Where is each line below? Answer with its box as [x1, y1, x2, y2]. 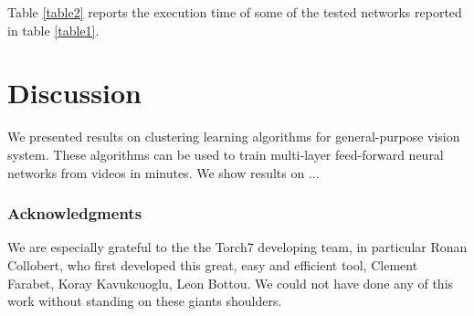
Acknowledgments [7, 202, 142, 225]
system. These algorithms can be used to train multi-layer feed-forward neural [7, 144, 444, 163]
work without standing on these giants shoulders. [7, 291, 282, 311]
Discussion [7, 74, 142, 111]
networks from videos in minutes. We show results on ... [7, 163, 320, 182]
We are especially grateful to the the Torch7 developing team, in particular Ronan [7, 237, 468, 257]
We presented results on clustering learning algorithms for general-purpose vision [7, 127, 460, 146]
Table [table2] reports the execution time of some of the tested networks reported [7, 3, 462, 21]
